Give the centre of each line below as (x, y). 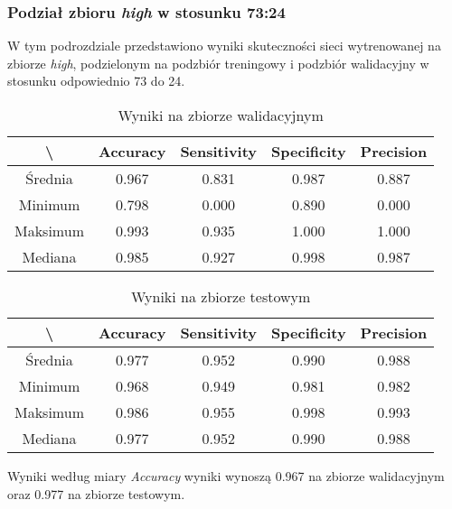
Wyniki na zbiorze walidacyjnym (221, 115)
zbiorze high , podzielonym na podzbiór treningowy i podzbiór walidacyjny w (218, 63)
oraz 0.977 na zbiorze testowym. (96, 493)
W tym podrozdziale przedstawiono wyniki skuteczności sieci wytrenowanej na (224, 46)
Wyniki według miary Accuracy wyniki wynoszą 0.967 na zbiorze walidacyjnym (226, 476)
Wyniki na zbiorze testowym (221, 296)
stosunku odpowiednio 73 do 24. (96, 81)
